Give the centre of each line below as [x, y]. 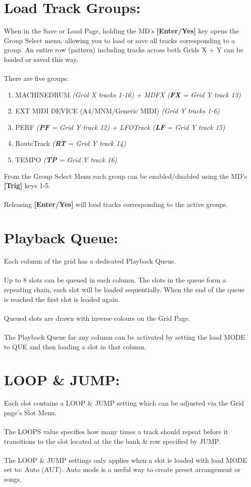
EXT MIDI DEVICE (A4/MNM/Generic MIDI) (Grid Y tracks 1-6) [118, 111]
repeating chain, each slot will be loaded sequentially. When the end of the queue [124, 289]
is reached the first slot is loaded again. [62, 299]
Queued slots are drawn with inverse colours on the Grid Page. [97, 318]
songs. [13, 479]
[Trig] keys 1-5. [27, 185]
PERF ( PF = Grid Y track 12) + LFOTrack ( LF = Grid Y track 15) [120, 127]
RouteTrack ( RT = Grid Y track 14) [71, 143]
